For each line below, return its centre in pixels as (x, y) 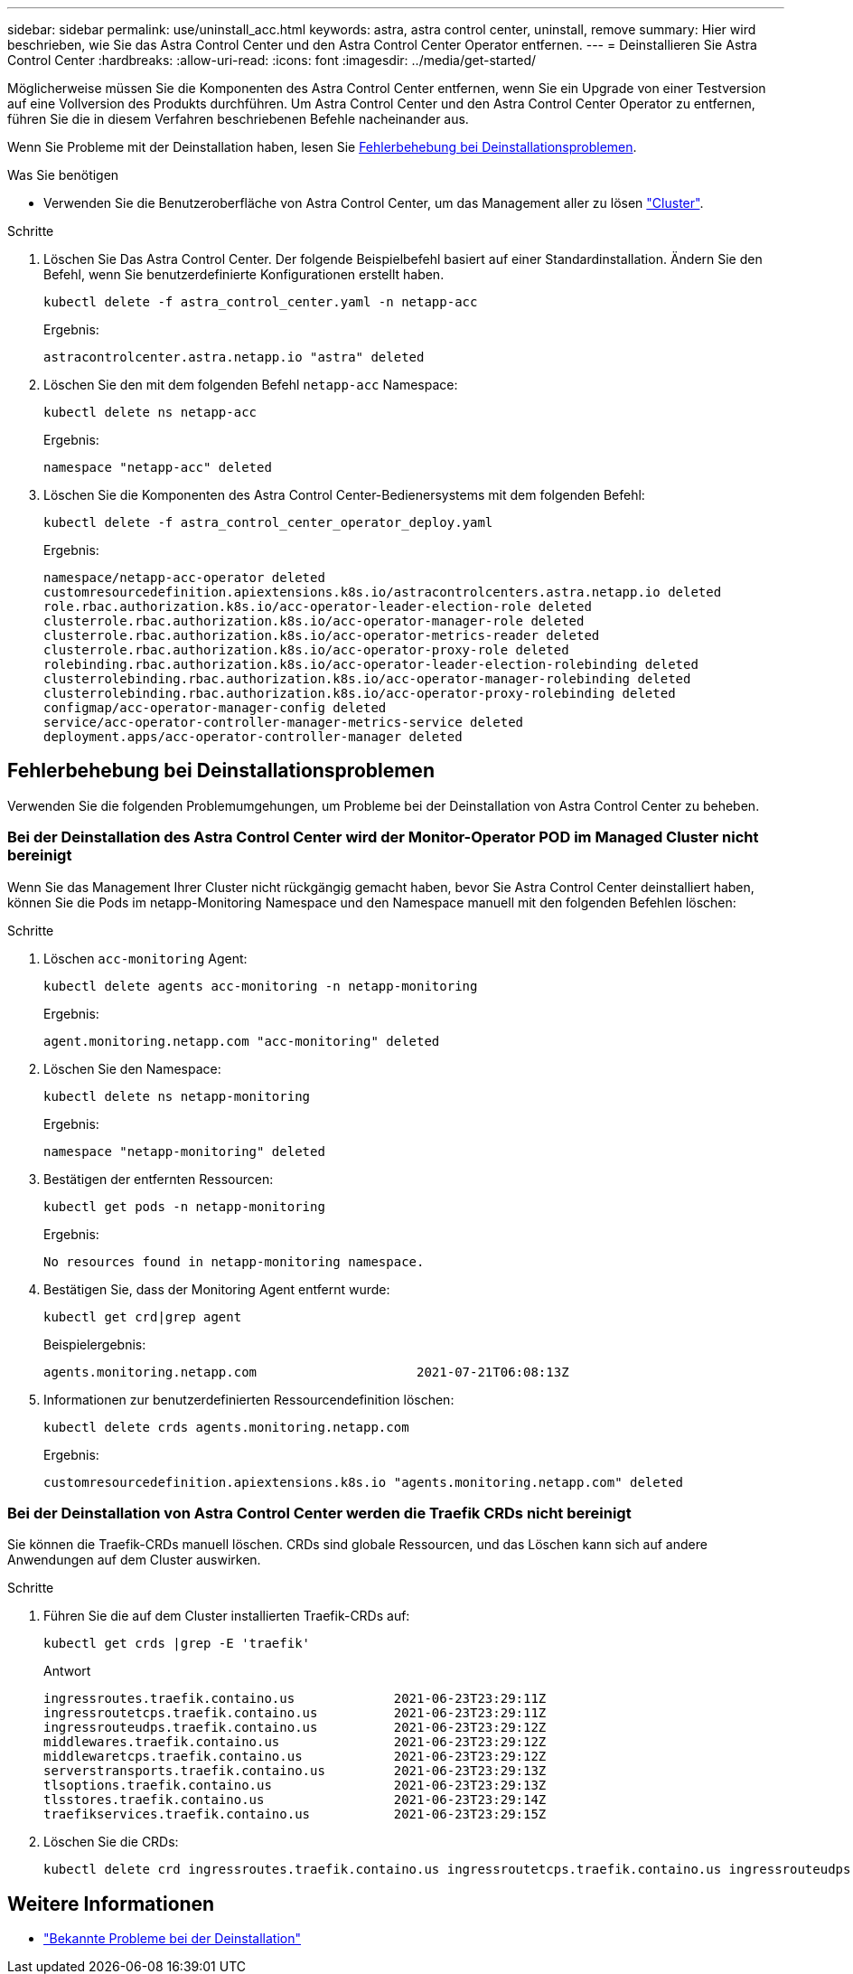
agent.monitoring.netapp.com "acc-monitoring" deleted (242, 1041)
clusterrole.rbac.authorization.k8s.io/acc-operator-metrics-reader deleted (322, 635)
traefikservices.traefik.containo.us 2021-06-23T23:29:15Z (295, 1814)
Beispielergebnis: (95, 1344)
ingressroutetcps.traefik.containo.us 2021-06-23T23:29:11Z (295, 1713)
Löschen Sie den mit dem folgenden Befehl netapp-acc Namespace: (251, 385)
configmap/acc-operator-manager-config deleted (215, 708)
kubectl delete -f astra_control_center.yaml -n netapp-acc (261, 302)
